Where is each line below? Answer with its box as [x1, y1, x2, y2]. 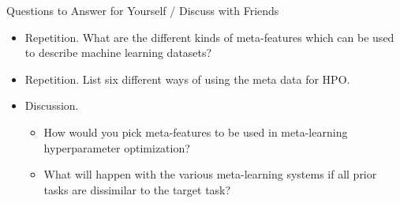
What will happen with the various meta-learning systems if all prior [43, 166, 377, 182]
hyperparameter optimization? [43, 139, 190, 156]
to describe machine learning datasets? [24, 44, 212, 61]
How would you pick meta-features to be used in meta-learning [43, 123, 348, 140]
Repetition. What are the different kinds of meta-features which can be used [24, 28, 394, 45]
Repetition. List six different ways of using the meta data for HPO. [24, 70, 350, 87]
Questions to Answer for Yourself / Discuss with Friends [6, 2, 279, 18]
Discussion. [24, 97, 79, 114]
